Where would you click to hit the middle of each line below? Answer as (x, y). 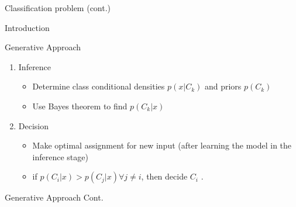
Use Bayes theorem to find (80, 106)
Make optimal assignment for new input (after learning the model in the (162, 145)
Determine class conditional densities (99, 86)
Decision (34, 125)
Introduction (27, 27)
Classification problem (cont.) (58, 8)
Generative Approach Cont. (54, 197)
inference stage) (60, 156)
